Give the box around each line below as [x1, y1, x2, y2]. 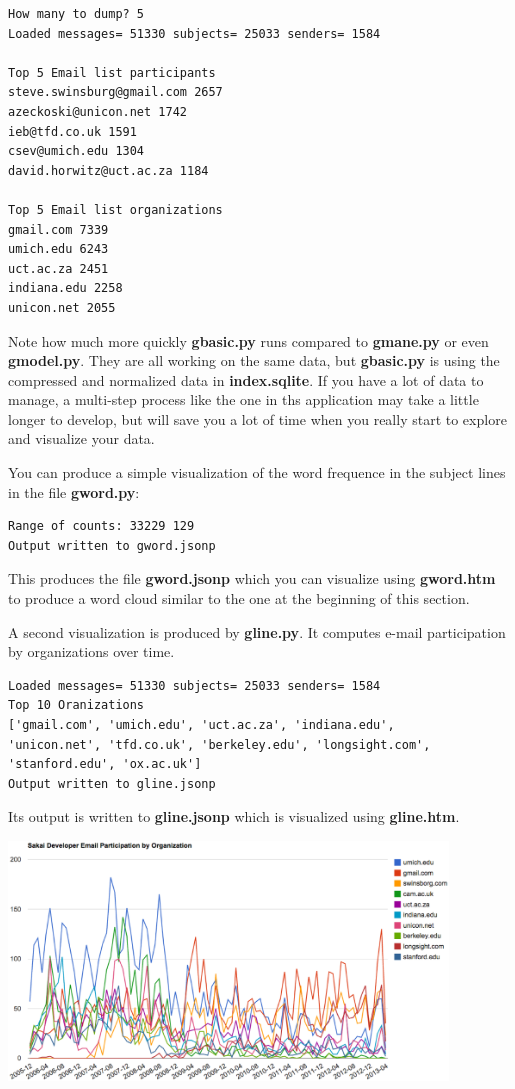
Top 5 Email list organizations [8, 202, 223, 217]
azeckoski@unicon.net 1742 [8, 104, 187, 119]
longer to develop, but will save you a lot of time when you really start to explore [8, 408, 507, 429]
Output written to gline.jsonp [8, 776, 216, 791]
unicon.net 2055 [8, 300, 116, 315]
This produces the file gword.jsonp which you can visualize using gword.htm [8, 568, 496, 589]
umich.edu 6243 [8, 242, 109, 257]
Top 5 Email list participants [8, 65, 216, 80]
